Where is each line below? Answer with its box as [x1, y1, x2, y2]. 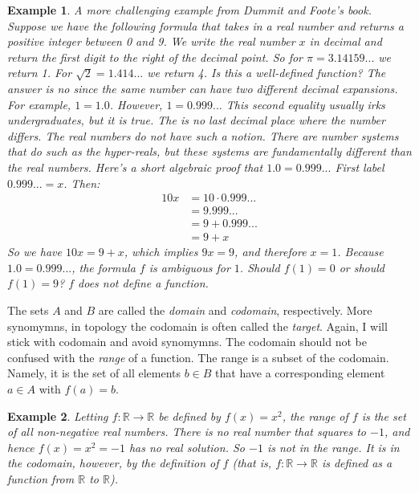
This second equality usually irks [226, 96, 385, 112]
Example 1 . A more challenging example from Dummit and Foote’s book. [7, 2, 372, 18]
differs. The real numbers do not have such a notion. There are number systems [7, 127, 399, 144]
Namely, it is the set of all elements [7, 365, 181, 381]
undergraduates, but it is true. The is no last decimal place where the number [7, 112, 385, 128]
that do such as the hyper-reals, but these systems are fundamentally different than [7, 143, 412, 160]
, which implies [124, 243, 198, 260]
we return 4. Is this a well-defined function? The [147, 64, 386, 81]
